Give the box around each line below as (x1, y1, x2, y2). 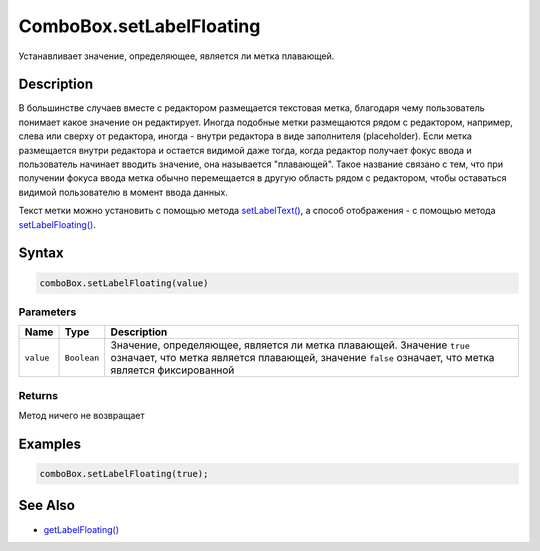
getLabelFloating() (43, 523, 120, 535)
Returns (18, 388, 59, 402)
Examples (18, 435, 82, 452)
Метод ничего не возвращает (18, 410, 145, 422)
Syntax (18, 245, 64, 262)
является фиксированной (110, 363, 235, 377)
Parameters (18, 305, 77, 319)
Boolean (64, 352, 100, 363)
